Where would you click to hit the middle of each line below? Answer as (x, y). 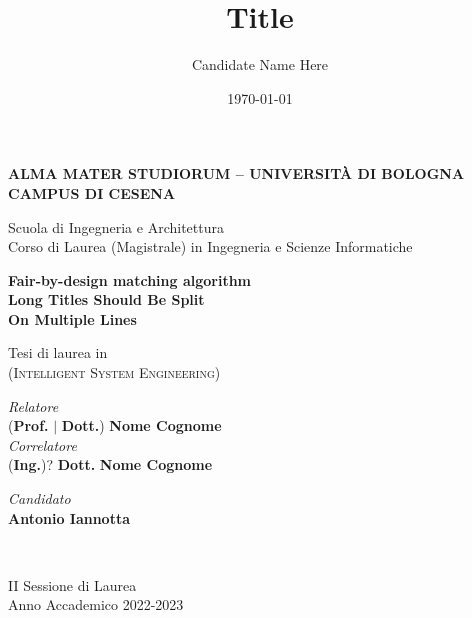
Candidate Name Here (260, 64)
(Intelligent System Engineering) (114, 372)
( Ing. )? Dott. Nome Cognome (110, 464)
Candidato (39, 498)
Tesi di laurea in (58, 352)
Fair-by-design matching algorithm (130, 279)
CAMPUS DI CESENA (92, 192)
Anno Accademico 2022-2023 (96, 604)
